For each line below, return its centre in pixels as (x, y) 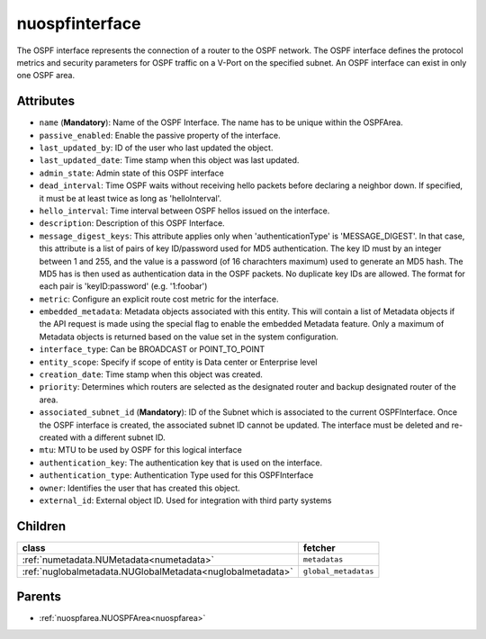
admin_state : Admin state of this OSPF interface (131, 173)
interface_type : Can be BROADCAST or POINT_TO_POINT (152, 349)
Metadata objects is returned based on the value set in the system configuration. (189, 337)
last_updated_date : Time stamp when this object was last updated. (169, 160)
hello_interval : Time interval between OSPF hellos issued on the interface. (184, 211)
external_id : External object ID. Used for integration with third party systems (185, 500)
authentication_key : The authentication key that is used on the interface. (181, 463)
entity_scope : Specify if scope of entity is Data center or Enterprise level (178, 362)
